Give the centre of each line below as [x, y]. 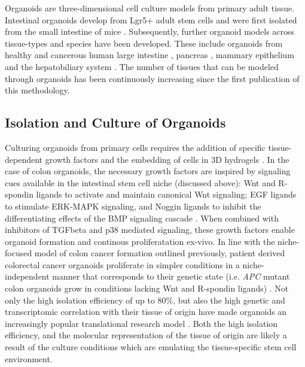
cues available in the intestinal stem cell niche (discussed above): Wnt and [140, 182]
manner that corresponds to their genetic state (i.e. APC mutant [171, 276]
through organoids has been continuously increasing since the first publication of [152, 78]
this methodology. [37, 90]
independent [27, 276]
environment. [29, 358]
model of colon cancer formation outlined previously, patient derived [160, 253]
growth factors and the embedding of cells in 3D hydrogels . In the [167, 159]
